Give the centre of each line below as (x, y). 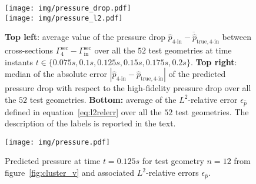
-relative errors (172, 173)
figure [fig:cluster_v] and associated (70, 173)
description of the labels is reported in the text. (90, 123)
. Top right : (214, 61)
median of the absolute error (56, 74)
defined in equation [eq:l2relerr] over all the (83, 111)
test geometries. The (212, 111)
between (237, 37)
